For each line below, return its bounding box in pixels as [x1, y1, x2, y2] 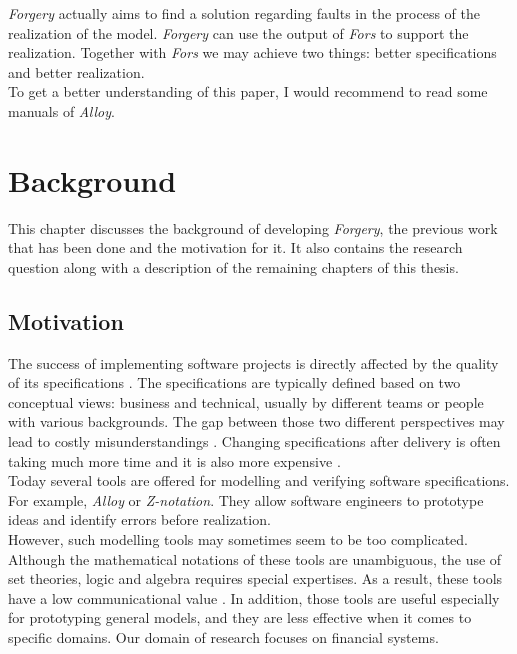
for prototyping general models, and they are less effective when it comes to [8, 607, 472, 628]
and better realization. [8, 61, 145, 82]
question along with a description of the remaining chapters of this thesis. [8, 256, 459, 277]
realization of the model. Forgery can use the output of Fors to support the [8, 22, 469, 43]
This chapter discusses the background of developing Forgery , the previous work [8, 217, 498, 238]
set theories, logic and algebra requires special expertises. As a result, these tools [8, 568, 503, 589]
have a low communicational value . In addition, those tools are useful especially [8, 587, 500, 608]
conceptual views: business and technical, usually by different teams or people [8, 391, 484, 412]
